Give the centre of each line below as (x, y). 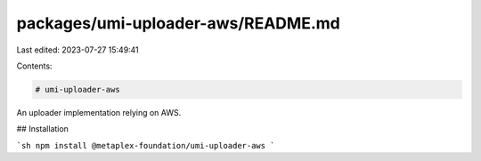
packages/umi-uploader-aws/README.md (178, 23)
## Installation (42, 129)
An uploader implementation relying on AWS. (99, 112)
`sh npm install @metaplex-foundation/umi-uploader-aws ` (146, 145)
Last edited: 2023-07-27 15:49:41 (78, 50)
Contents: (34, 66)
